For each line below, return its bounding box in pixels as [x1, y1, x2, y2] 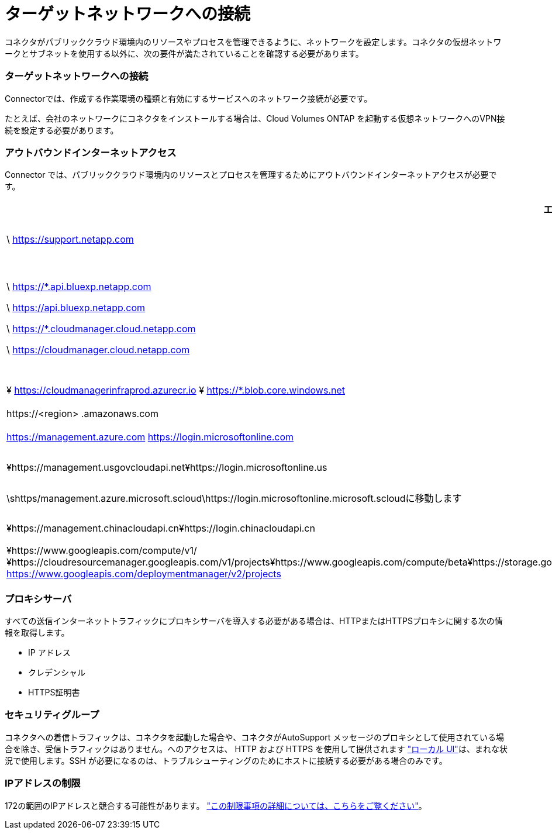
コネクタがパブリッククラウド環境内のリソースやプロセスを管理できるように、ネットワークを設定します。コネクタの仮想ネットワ [5, 36, 502, 47]
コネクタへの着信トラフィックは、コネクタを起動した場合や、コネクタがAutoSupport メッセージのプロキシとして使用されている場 [5, 732, 505, 742]
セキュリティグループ [5, 709, 99, 721]
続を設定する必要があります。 [5, 125, 119, 135]
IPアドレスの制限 [5, 777, 81, 790]
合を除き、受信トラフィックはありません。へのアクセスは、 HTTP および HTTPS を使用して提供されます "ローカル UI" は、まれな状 [5, 743, 508, 754]
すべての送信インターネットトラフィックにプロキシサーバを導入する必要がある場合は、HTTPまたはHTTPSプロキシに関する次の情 [5, 616, 503, 626]
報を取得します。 [5, 628, 70, 637]
